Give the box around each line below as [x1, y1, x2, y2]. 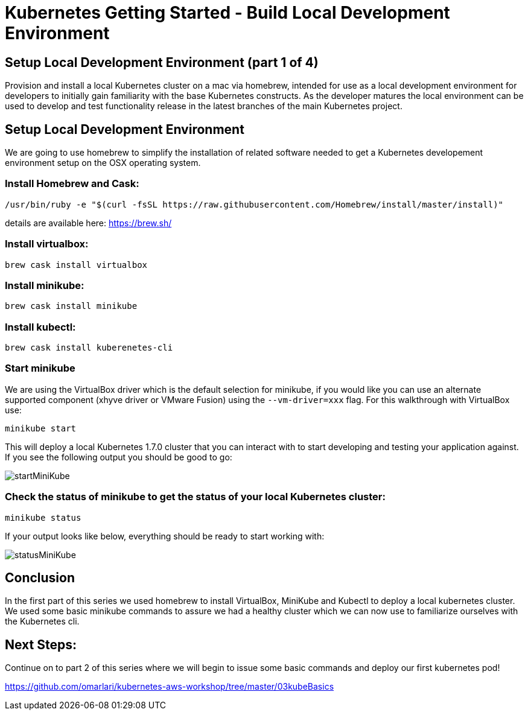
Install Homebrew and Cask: [5, 177, 139, 190]
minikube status [5, 512, 81, 523]
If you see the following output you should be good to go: [5, 451, 232, 462]
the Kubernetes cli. [5, 616, 80, 627]
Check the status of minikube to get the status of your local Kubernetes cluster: [5, 491, 386, 503]
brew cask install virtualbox [5, 259, 148, 270]
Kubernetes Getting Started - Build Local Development [5, 2, 450, 23]
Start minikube [5, 362, 75, 375]
